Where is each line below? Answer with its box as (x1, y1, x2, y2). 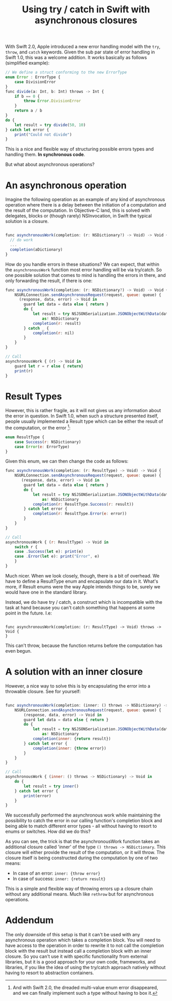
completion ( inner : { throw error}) (32, 746, 106, 751)
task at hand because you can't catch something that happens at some (5, 604, 155, 610)
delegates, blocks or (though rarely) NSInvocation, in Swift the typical (5, 213, 152, 219)
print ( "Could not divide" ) (14, 132, 72, 137)
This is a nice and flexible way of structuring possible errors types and (5, 146, 154, 152)
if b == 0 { (14, 94, 40, 99)
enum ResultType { (5, 434, 45, 440)
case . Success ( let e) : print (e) (14, 549, 83, 554)
